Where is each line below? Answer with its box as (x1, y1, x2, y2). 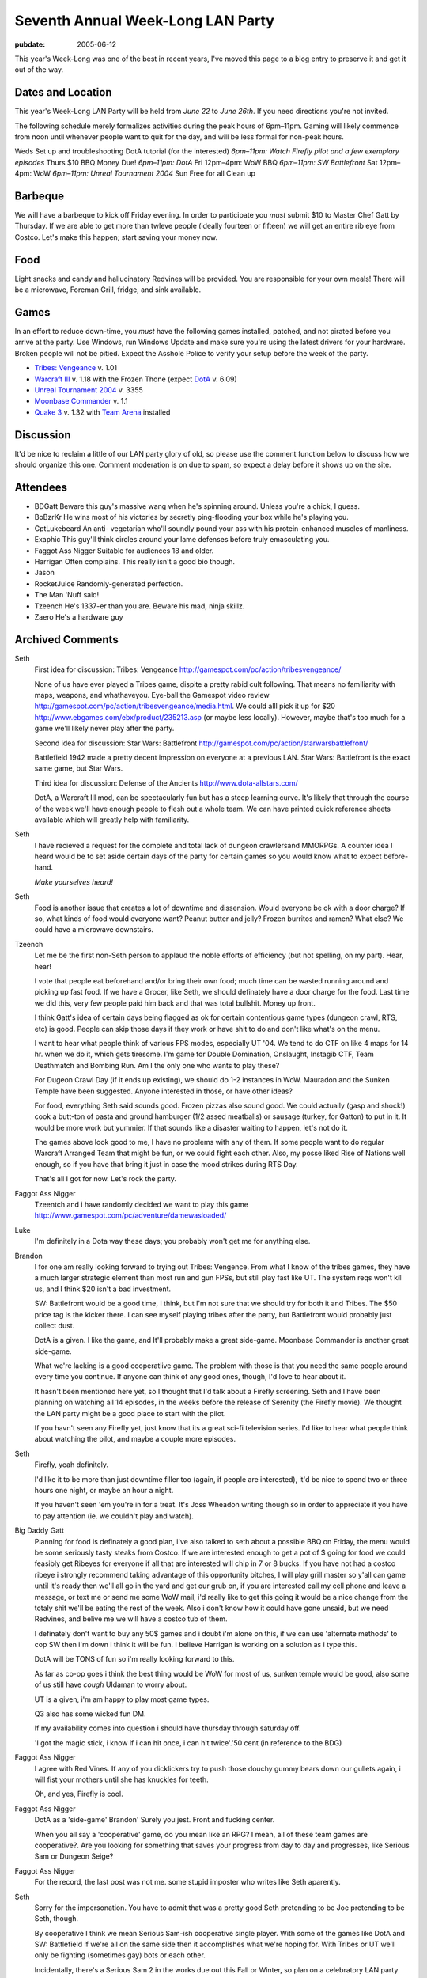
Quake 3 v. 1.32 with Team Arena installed (34, 407, 171, 417)
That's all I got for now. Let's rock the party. (34, 1174, 177, 1184)
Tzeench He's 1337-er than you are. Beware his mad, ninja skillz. (34, 601, 245, 611)
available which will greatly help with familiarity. (34, 815, 190, 824)
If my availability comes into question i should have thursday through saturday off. (34, 1723, 301, 1733)
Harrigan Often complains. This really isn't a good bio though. (34, 556, 235, 566)
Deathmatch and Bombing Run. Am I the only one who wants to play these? (34, 1060, 280, 1070)
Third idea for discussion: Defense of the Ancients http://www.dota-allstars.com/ (34, 778, 298, 787)
